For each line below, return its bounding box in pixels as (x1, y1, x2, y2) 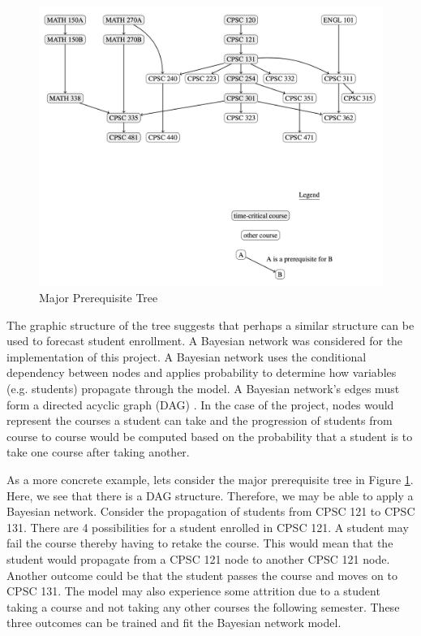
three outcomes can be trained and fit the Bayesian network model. (6, 614, 342, 631)
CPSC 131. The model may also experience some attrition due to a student (6, 582, 380, 599)
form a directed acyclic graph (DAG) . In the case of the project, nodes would (6, 396, 394, 413)
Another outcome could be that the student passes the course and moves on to (6, 566, 397, 583)
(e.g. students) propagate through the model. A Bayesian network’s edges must (6, 380, 400, 397)
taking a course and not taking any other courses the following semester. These (6, 598, 400, 615)
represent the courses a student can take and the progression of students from (6, 412, 393, 429)
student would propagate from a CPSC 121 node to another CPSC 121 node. (6, 551, 390, 567)
